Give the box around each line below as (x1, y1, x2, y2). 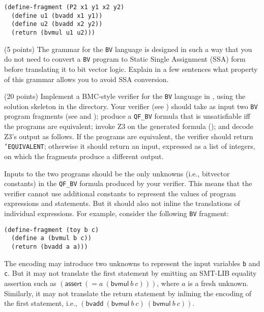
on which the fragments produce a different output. (4, 150, 164, 161)
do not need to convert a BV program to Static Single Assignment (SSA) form (4, 54, 246, 64)
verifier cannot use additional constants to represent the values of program (4, 188, 236, 198)
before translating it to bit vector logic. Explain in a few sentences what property (4, 63, 258, 74)
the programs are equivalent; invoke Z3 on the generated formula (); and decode (4, 121, 253, 132)
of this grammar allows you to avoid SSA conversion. (4, 73, 169, 84)
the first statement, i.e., (4, 298, 77, 308)
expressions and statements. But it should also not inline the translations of (4, 198, 240, 209)
